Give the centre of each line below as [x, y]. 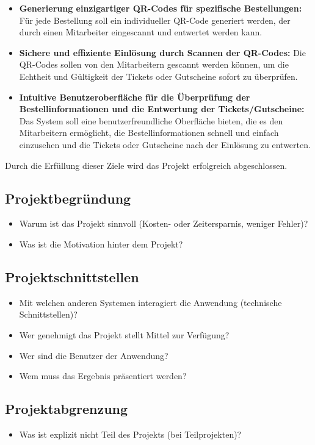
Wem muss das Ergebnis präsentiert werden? [103, 376]
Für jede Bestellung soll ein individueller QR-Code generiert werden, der [155, 20]
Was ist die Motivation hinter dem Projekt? [101, 244]
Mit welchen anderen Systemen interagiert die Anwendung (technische [150, 302]
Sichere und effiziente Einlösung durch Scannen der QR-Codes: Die [162, 52]
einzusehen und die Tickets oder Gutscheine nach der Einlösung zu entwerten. [165, 144]
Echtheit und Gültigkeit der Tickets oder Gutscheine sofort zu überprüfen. [158, 76]
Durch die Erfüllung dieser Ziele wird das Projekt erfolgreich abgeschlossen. [146, 165]
